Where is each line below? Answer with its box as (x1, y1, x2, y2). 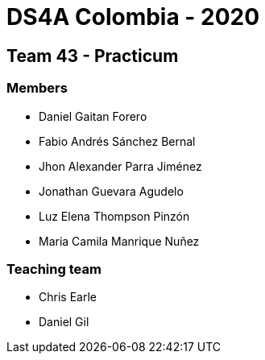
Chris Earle (39, 290, 97, 304)
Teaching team (6, 260, 101, 277)
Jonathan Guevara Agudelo (39, 184, 184, 198)
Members (6, 80, 68, 97)
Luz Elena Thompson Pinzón (39, 209, 190, 223)
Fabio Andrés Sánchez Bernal (39, 134, 196, 148)
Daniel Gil (39, 315, 89, 329)
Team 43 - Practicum (6, 45, 179, 66)
